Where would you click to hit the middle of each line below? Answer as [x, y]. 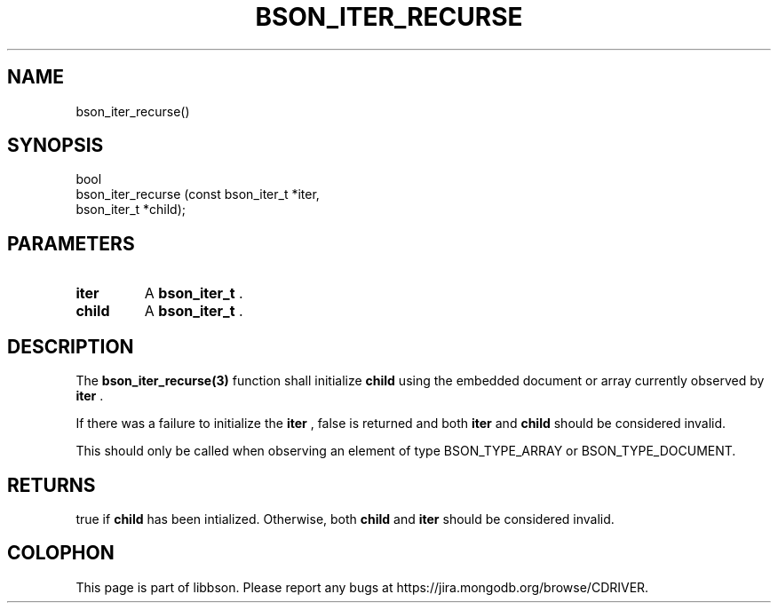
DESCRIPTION [71, 346]
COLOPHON [61, 553]
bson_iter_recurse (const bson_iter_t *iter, [198, 194]
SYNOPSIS [56, 146]
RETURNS [52, 485]
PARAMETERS [71, 243]
